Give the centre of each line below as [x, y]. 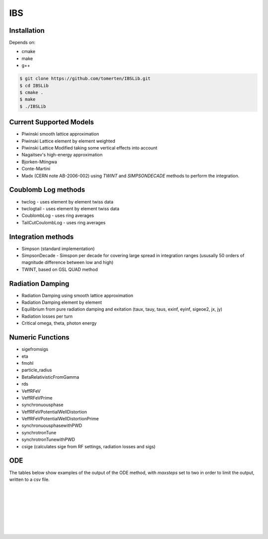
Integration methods [41, 236]
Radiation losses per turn [47, 316]
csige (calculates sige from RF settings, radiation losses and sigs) [89, 446]
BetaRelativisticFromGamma [50, 377]
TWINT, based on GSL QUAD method [60, 269]
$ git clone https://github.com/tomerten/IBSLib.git [85, 79]
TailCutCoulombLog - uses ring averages [64, 222]
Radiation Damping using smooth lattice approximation [77, 295]
